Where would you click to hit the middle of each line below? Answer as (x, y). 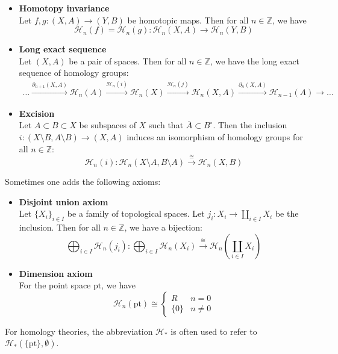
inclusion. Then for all (60, 227)
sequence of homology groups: (74, 73)
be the (287, 213)
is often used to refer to (214, 331)
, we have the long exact (255, 61)
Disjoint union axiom (64, 201)
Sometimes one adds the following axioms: (83, 181)
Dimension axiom (56, 273)
